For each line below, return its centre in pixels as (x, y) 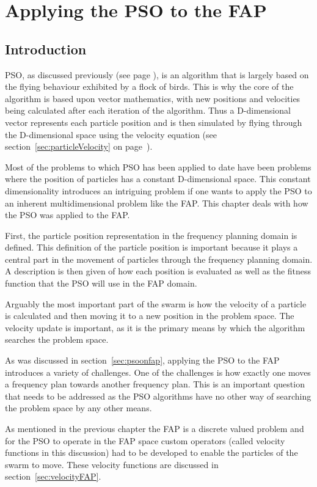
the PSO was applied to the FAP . (67, 215)
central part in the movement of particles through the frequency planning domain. (159, 259)
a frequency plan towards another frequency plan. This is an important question (155, 384)
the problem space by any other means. (78, 408)
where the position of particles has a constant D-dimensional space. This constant (158, 179)
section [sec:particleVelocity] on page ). (79, 146)
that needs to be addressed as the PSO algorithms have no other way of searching (158, 396)
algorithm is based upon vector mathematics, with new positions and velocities (153, 98)
